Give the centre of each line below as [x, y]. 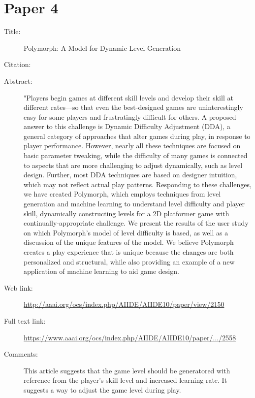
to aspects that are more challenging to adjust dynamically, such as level [133, 165]
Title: [12, 31]
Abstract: [18, 81]
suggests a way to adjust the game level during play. [102, 389]
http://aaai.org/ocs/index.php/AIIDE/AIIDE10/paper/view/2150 [124, 304]
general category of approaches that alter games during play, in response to [137, 136]
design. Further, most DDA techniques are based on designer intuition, [130, 175]
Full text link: [25, 320]
